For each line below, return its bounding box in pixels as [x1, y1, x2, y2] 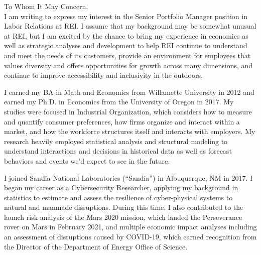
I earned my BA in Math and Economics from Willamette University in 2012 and [4, 86, 254, 97]
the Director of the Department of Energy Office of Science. [4, 241, 188, 251]
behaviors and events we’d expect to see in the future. [4, 155, 170, 166]
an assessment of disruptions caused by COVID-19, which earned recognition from [4, 231, 257, 242]
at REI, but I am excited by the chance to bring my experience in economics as [4, 30, 248, 41]
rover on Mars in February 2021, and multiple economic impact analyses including [4, 221, 257, 232]
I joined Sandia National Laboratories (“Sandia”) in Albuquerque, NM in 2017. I [4, 172, 253, 183]
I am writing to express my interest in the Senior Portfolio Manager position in [4, 11, 247, 21]
